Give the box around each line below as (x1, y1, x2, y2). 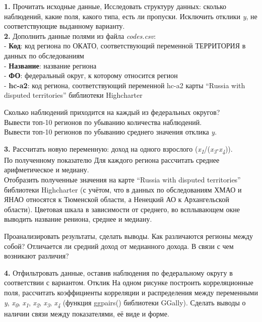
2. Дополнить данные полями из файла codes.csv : (4, 30, 156, 41)
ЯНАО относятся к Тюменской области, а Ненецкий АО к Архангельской (4, 194, 229, 205)
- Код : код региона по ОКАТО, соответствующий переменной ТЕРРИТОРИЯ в (4, 40, 246, 51)
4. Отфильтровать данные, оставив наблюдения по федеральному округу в (4, 267, 233, 278)
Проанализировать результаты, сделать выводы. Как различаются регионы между (4, 231, 253, 241)
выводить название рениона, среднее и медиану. (4, 214, 152, 224)
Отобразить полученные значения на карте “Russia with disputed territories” (4, 174, 241, 185)
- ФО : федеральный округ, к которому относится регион (4, 70, 178, 81)
